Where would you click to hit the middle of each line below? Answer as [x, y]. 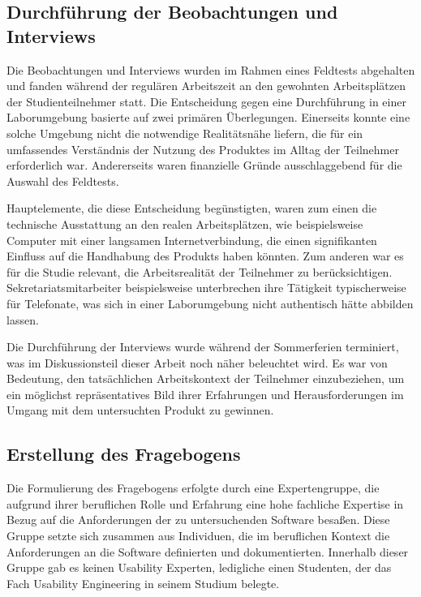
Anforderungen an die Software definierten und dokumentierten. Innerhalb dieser [208, 551]
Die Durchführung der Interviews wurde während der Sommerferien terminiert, [203, 347]
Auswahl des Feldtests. [63, 180]
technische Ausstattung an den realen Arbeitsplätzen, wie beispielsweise [185, 223]
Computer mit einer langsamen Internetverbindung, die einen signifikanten [192, 240]
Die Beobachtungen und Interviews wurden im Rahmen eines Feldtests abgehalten [211, 69]
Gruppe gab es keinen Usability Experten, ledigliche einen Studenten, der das [199, 567]
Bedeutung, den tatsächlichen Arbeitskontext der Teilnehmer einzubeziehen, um [206, 378]
